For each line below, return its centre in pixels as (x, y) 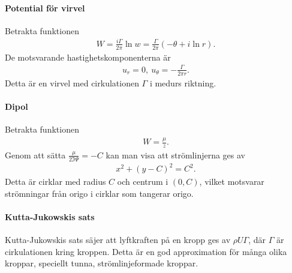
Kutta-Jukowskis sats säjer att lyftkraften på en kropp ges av (118, 240)
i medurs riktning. (183, 82)
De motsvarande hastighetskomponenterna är (88, 57)
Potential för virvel (45, 7)
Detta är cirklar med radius (55, 181)
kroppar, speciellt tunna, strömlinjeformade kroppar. (102, 263)
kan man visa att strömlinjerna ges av (176, 154)
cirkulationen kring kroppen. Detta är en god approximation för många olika (146, 251)
